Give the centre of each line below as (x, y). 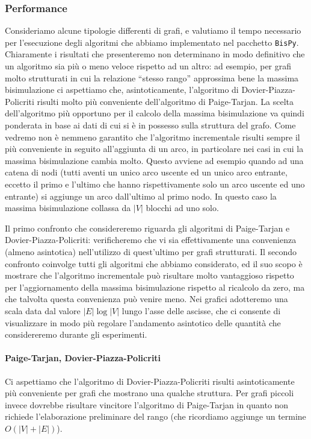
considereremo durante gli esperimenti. (76, 334)
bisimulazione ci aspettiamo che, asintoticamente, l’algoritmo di (122, 90)
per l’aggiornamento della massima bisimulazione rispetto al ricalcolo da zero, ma (155, 287)
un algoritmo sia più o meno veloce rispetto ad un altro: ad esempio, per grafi (148, 66)
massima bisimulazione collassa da (68, 208)
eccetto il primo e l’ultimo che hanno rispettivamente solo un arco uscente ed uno (155, 184)
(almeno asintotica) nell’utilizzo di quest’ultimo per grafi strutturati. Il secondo (151, 251)
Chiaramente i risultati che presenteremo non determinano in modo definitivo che (155, 54)
